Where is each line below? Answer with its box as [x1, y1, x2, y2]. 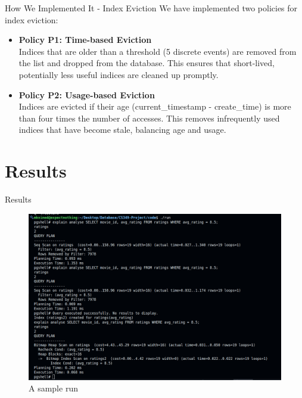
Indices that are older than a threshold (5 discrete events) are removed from [18, 45, 297, 57]
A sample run [29, 382, 78, 394]
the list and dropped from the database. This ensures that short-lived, [18, 57, 275, 69]
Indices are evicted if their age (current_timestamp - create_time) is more [18, 100, 291, 113]
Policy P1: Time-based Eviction [18, 33, 152, 46]
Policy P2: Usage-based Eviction [18, 88, 155, 101]
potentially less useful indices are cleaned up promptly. [18, 68, 219, 80]
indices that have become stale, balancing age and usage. [18, 123, 226, 136]
